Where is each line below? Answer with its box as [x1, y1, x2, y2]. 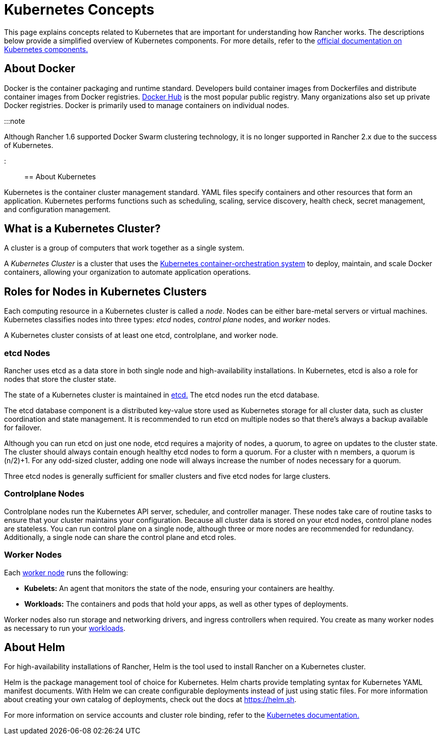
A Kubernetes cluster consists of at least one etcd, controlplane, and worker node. [4, 331, 278, 340]
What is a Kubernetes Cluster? [4, 222, 161, 235]
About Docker [4, 62, 75, 75]
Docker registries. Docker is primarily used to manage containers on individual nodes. [4, 101, 289, 110]
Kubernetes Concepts [4, 1, 155, 18]
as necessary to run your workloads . [4, 623, 126, 632]
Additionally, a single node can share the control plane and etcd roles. [4, 532, 236, 541]
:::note [4, 116, 25, 125]
